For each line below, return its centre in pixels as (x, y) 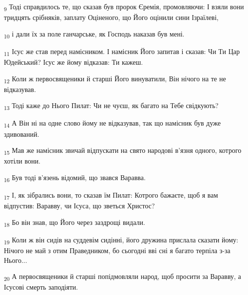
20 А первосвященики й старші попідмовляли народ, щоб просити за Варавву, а (123, 277)
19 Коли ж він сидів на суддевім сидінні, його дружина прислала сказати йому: (121, 240)
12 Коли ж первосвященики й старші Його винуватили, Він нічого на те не (115, 79)
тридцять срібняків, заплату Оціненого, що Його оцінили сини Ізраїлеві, (111, 17)
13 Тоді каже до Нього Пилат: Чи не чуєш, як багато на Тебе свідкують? (111, 106)
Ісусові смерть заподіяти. (41, 287)
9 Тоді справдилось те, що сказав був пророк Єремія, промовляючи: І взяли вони (124, 7)
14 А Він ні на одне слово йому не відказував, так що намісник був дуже (112, 124)
